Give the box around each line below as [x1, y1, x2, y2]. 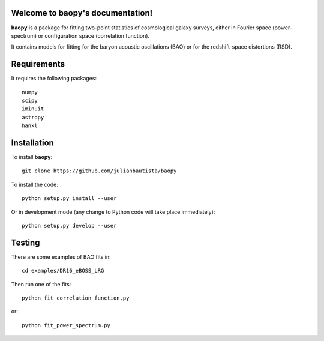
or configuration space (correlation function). [38, 32, 150, 39]
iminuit [22, 106, 44, 112]
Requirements [11, 59, 65, 69]
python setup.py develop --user [22, 222, 117, 229]
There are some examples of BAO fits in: [11, 253, 111, 261]
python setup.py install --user [22, 195, 117, 202]
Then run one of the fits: [11, 280, 71, 288]
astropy [22, 114, 44, 121]
